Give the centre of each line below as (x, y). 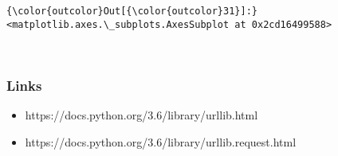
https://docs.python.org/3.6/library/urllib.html (141, 115)
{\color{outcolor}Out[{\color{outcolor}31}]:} (132, 11)
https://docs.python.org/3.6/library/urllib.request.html (161, 141)
